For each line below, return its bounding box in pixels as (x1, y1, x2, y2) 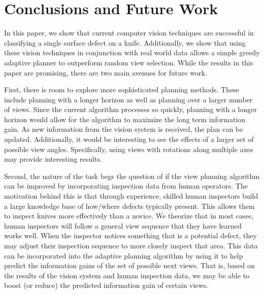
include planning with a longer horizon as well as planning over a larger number (4, 94, 253, 104)
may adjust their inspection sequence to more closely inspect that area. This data (4, 240, 258, 250)
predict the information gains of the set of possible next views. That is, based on (4, 260, 255, 271)
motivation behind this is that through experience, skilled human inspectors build (4, 191, 258, 201)
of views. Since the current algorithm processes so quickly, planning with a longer (4, 104, 257, 115)
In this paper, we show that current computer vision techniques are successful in (4, 27, 254, 38)
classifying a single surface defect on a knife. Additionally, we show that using (4, 37, 246, 48)
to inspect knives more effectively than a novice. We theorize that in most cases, (4, 210, 254, 221)
